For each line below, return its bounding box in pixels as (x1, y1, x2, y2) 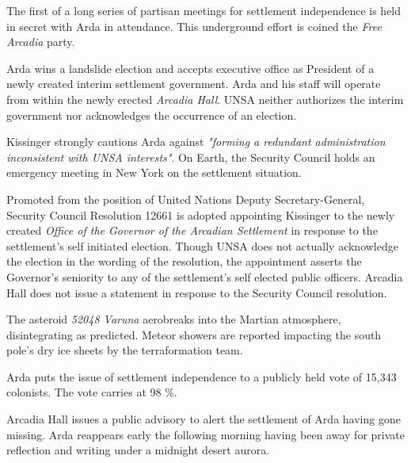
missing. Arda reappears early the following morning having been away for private (6, 426, 405, 442)
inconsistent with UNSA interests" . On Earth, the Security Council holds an (6, 148, 375, 165)
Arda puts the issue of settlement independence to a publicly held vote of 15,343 (6, 368, 397, 385)
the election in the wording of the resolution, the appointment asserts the (6, 253, 362, 270)
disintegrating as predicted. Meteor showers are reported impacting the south (6, 326, 382, 342)
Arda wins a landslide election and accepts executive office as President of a (6, 59, 375, 76)
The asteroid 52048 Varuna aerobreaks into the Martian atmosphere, (6, 311, 341, 327)
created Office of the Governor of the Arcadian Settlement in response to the (6, 222, 378, 239)
